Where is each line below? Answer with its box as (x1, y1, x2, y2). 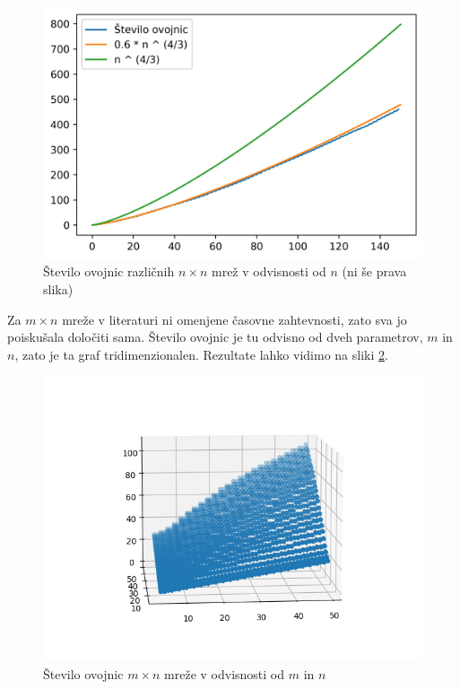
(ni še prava (342, 262, 407, 281)
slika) (43, 279, 74, 298)
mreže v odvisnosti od (164, 664, 285, 683)
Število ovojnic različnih (43, 262, 175, 281)
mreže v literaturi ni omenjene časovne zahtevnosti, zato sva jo (62, 310, 407, 328)
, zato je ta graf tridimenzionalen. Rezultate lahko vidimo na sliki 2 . (14, 344, 388, 363)
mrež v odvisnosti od (211, 262, 326, 281)
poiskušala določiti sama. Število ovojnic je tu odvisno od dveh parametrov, (7, 327, 423, 346)
